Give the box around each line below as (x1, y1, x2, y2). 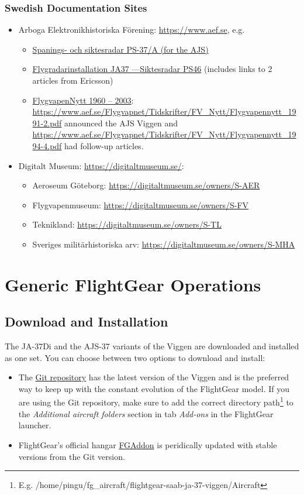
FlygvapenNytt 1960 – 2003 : (32, 94, 134, 106)
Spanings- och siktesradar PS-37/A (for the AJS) (32, 43, 209, 55)
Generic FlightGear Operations (5, 272, 261, 296)
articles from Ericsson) (32, 74, 113, 86)
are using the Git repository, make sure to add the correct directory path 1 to (18, 394, 293, 408)
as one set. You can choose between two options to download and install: (5, 351, 265, 363)
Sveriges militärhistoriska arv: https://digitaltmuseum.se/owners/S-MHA (32, 238, 295, 250)
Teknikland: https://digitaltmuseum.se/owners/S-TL (32, 218, 222, 231)
